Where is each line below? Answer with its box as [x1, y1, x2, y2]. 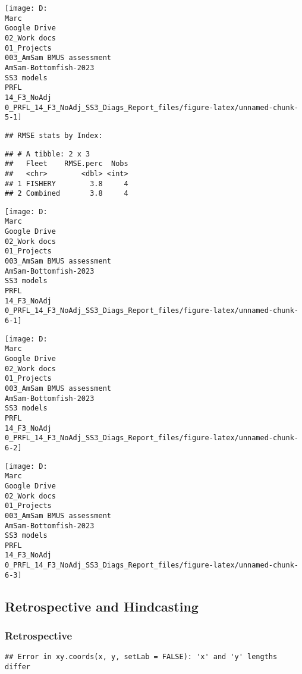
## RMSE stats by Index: [5, 131, 103, 140]
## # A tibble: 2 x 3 [5, 149, 90, 158]
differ [5, 663, 30, 672]
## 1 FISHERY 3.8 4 [5, 179, 128, 188]
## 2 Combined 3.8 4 [5, 189, 128, 198]
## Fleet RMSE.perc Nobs [5, 159, 128, 168]
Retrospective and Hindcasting [5, 597, 199, 615]
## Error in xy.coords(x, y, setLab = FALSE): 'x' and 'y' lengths [5, 653, 278, 662]
